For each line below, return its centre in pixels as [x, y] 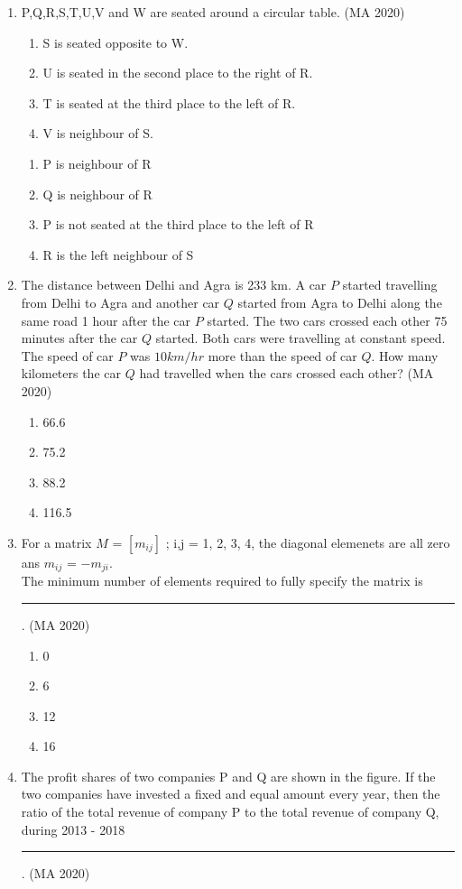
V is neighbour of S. [98, 133]
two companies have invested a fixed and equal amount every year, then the [231, 794]
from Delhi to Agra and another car [120, 302]
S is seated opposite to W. [115, 42]
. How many [405, 355]
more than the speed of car [282, 355]
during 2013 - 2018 [73, 829]
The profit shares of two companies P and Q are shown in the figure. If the [228, 776]
